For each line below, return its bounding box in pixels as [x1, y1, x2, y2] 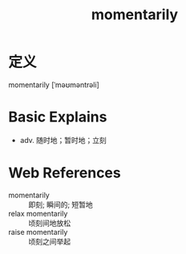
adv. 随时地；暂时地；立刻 [19, 135, 107, 145]
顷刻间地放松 [28, 218, 71, 228]
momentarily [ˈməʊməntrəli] [8, 80, 100, 89]
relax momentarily [8, 208, 68, 218]
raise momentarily [8, 227, 68, 236]
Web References [8, 164, 122, 182]
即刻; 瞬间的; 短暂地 [28, 200, 94, 209]
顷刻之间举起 [28, 236, 71, 246]
